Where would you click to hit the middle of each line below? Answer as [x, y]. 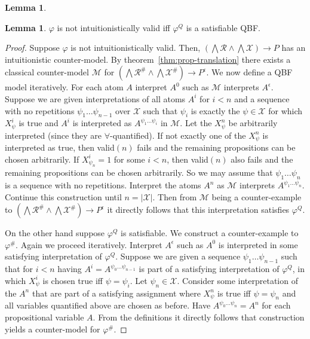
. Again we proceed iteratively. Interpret [89, 244]
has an [294, 48]
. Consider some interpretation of [237, 280]
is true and [39, 123]
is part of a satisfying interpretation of [209, 269]
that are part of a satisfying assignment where [116, 293]
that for [19, 269]
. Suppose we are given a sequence [178, 256]
